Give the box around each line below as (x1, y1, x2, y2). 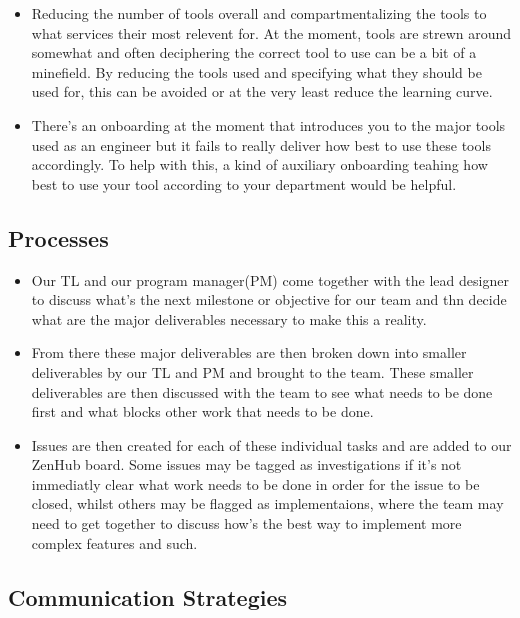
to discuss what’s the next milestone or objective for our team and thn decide (31, 289, 507, 310)
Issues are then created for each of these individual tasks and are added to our (31, 434, 512, 455)
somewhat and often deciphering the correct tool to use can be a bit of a (31, 42, 477, 63)
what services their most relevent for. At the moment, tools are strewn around (31, 22, 512, 43)
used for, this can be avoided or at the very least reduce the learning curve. (31, 81, 493, 102)
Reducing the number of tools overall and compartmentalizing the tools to (31, 3, 487, 23)
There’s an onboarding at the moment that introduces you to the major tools (31, 114, 506, 135)
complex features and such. (31, 532, 198, 553)
